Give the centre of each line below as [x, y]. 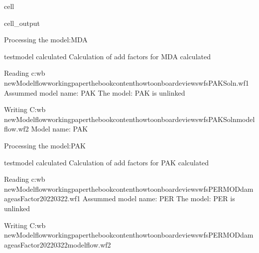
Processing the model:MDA [46, 40]
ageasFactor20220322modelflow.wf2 [58, 244]
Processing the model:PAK [45, 145]
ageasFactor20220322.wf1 [42, 198]
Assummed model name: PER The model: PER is [159, 198]
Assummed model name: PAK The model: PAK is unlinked [95, 92]
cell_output [22, 23]
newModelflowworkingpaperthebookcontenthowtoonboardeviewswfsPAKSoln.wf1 [127, 82]
